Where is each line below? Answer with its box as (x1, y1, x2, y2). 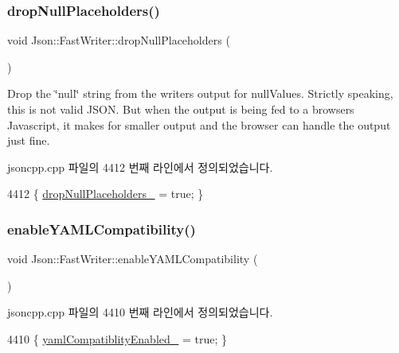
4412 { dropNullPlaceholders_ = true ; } (7, 185, 204, 202)
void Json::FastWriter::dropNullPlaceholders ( (7, 32, 230, 48)
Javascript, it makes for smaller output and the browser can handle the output (7, 116, 391, 133)
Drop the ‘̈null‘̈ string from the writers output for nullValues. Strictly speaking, (7, 85, 393, 102)
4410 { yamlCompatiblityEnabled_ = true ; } (7, 330, 228, 347)
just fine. (7, 132, 50, 149)
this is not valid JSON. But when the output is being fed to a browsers (7, 101, 354, 117)
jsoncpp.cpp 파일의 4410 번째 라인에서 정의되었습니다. (7, 304, 273, 320)
